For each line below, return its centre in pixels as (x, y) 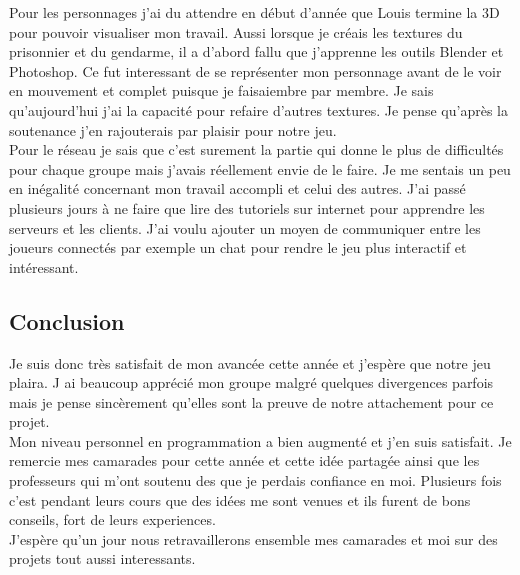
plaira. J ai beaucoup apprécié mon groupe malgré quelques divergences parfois (251, 382)
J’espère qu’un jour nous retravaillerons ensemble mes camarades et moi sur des (253, 538)
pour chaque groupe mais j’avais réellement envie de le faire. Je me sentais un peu (260, 168)
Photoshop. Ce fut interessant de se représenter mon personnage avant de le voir (255, 70)
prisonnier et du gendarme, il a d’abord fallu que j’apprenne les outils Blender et (256, 51)
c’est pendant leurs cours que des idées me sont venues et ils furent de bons (240, 499)
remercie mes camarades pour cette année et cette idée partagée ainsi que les (244, 460)
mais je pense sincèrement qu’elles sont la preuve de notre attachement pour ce (251, 401)
